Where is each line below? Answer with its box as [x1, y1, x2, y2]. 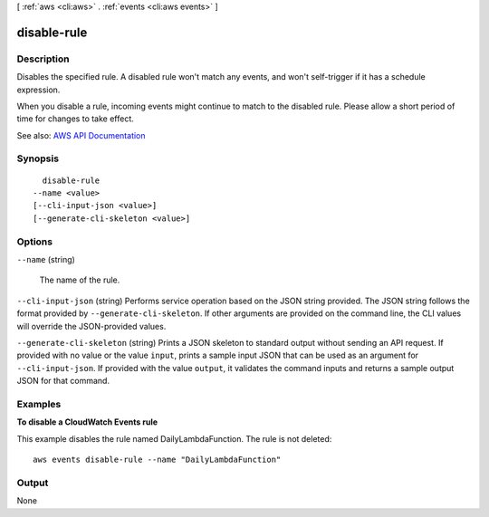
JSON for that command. [16, 376, 110, 387]
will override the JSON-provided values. [16, 321, 167, 331]
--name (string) [16, 254, 76, 264]
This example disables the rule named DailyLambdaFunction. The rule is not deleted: [16, 433, 332, 444]
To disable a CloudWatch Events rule [16, 416, 158, 427]
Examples [16, 397, 62, 410]
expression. [16, 84, 61, 95]
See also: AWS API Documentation [16, 129, 146, 140]
